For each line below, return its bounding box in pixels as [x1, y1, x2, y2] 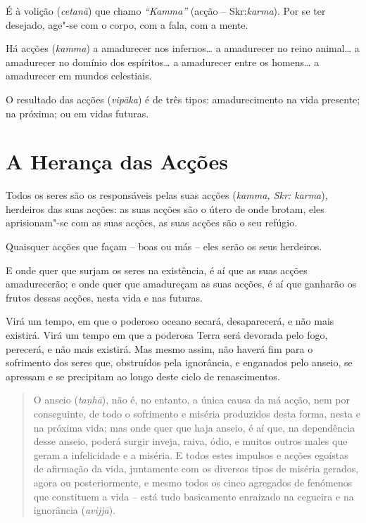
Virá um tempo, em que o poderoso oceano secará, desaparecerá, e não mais [6, 314, 334, 328]
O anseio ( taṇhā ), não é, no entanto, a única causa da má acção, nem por [33, 392, 350, 407]
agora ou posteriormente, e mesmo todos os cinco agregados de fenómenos [33, 474, 353, 489]
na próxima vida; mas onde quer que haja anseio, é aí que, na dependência [33, 420, 355, 434]
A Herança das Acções [6, 147, 229, 176]
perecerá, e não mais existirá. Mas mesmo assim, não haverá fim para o [6, 341, 313, 356]
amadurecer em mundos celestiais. [6, 68, 152, 83]
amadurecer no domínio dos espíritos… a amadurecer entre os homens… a [6, 54, 320, 69]
